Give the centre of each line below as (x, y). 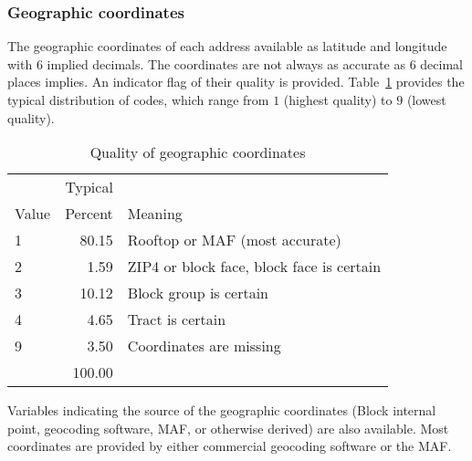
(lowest (426, 100)
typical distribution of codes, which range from (138, 100)
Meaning (155, 214)
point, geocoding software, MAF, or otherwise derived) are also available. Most (228, 428)
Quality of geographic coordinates (198, 152)
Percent (89, 214)
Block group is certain (198, 293)
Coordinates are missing (204, 346)
